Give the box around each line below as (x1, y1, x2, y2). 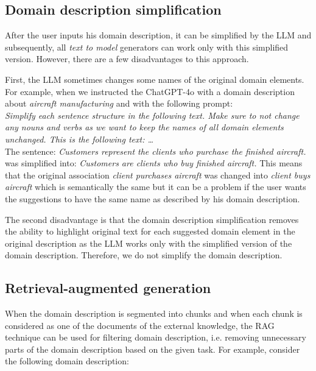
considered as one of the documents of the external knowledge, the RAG (5, 319, 275, 331)
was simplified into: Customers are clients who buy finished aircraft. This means (5, 157, 303, 169)
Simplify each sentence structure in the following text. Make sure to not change (5, 108, 300, 121)
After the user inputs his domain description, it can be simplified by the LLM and (5, 29, 312, 41)
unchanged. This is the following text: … (5, 132, 154, 145)
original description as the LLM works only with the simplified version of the (5, 236, 292, 249)
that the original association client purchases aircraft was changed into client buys (5, 168, 311, 181)
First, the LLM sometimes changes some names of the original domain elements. (5, 72, 304, 85)
